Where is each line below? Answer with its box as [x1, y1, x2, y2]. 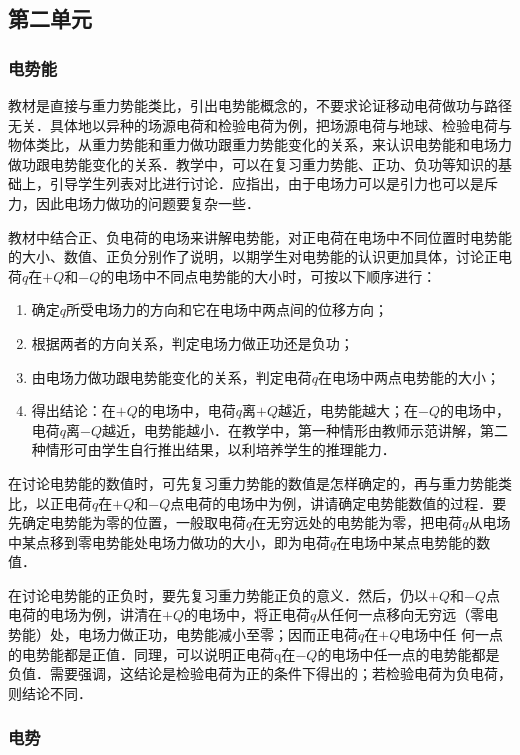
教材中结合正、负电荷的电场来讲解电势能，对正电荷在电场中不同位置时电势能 [8, 226, 512, 247]
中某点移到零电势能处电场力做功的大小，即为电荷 [8, 531, 330, 552]
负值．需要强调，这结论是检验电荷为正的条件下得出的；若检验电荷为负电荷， [8, 663, 512, 684]
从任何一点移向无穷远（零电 [316, 604, 499, 625]
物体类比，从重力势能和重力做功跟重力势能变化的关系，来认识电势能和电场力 [8, 134, 512, 155]
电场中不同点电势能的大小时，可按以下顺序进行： [114, 265, 437, 286]
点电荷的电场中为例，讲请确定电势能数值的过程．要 [170, 492, 507, 513]
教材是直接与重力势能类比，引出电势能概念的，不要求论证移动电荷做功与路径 [8, 95, 512, 115]
